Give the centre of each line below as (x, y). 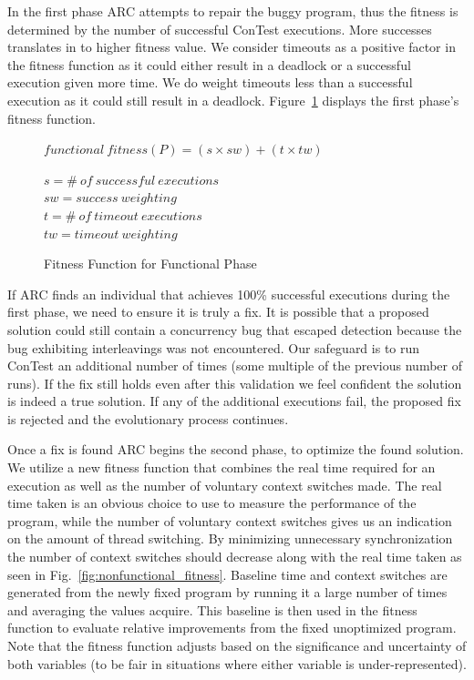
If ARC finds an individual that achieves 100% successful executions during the (229, 294)
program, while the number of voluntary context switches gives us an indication (230, 520)
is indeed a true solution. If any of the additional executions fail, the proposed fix (234, 401)
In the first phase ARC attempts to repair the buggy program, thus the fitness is (233, 11)
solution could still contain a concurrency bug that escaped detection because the (235, 329)
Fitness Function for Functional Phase (150, 264)
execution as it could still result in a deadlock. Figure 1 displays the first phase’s (233, 100)
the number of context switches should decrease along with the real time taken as (235, 557)
